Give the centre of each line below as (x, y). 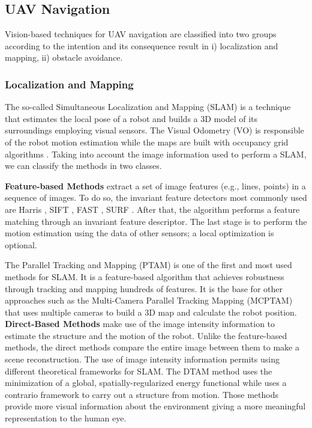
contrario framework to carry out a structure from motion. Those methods (142, 394)
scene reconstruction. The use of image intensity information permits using (142, 359)
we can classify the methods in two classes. (83, 166)
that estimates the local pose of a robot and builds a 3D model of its (131, 118)
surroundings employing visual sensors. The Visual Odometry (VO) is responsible (154, 130)
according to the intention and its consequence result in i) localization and (142, 45)
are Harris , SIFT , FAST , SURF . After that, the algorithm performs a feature (152, 209)
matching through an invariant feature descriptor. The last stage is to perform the (156, 221)
